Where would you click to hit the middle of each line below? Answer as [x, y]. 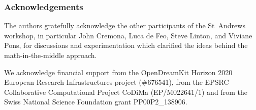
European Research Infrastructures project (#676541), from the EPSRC [117, 82]
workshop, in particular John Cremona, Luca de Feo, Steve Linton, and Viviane [128, 35]
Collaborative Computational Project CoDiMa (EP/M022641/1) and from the [126, 92]
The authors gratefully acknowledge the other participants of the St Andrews [125, 25]
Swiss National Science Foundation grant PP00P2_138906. [96, 102]
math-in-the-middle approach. [51, 55]
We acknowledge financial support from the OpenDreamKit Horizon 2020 [118, 72]
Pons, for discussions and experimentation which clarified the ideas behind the [126, 45]
